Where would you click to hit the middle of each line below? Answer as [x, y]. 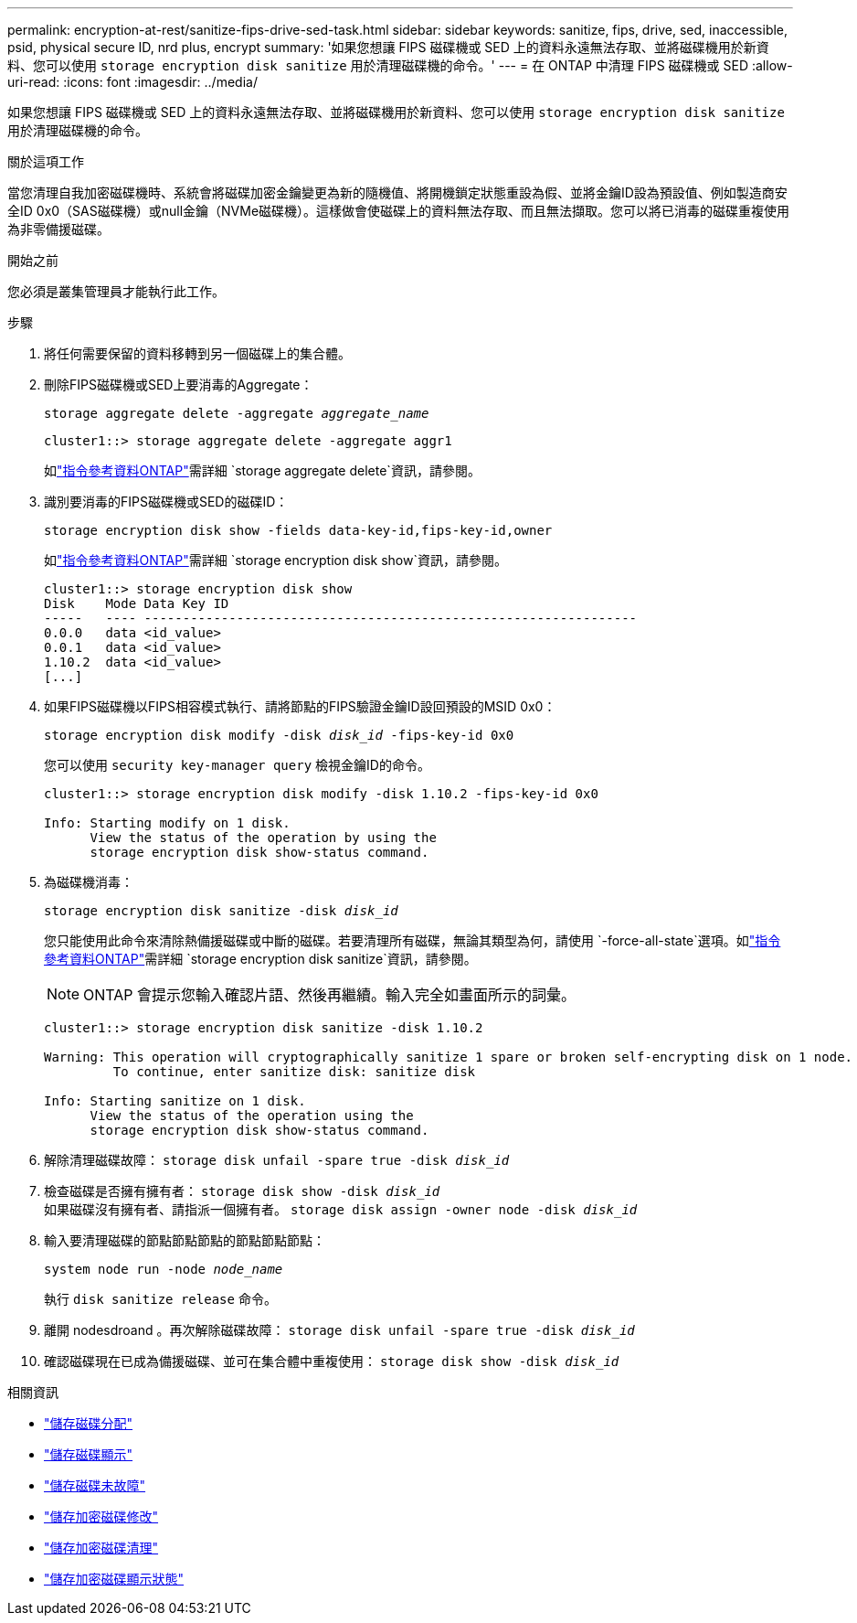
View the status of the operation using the [252, 1116]
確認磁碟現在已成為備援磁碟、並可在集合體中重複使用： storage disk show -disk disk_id [332, 1361]
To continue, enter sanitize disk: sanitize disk [294, 1072]
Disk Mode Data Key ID [137, 603]
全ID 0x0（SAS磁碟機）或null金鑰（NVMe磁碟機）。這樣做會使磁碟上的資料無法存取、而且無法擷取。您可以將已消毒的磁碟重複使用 [399, 211]
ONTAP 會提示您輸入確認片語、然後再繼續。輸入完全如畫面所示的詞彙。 [330, 995]
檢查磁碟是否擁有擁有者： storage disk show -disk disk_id [242, 1191]
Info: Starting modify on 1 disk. [167, 823]
